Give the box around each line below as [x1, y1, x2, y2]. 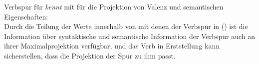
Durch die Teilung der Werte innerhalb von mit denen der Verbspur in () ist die [4, 21, 248, 31]
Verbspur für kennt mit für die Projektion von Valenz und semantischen [4, 1, 224, 11]
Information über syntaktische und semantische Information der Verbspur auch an [4, 30, 256, 41]
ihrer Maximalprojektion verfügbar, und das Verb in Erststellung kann [4, 40, 220, 51]
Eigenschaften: [4, 11, 48, 21]
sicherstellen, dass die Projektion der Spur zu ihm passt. [4, 50, 176, 60]
